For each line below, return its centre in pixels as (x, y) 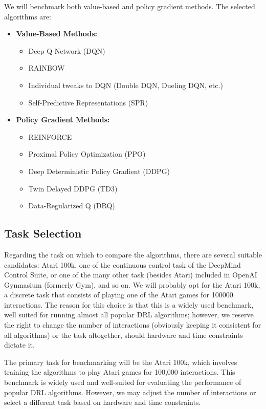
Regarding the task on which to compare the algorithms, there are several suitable (133, 254)
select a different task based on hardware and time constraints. (103, 402)
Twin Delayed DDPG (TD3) (73, 188)
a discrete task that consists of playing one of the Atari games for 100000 (119, 295)
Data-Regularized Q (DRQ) (72, 206)
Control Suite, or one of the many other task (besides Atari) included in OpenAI (131, 275)
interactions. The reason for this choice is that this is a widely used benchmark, (129, 304)
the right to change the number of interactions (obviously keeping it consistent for (133, 325)
